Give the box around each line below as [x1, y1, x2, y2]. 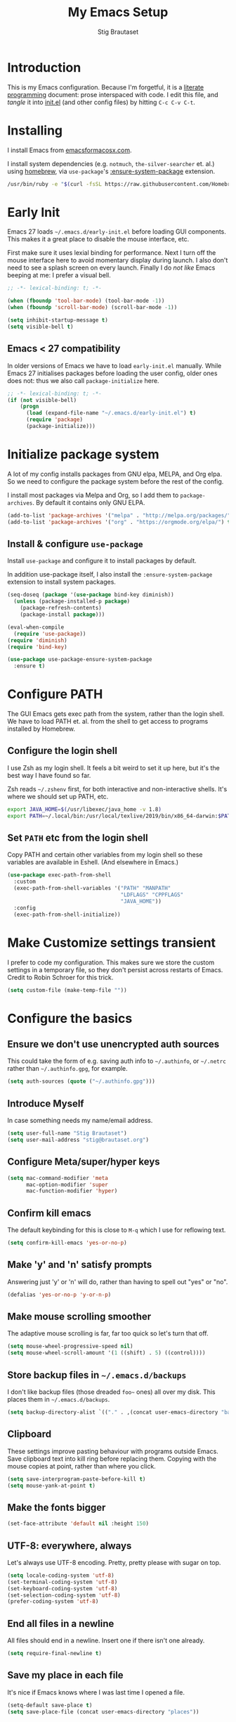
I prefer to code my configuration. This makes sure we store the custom [7, 958, 215, 967]
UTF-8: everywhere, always [7, 1540, 132, 1552]
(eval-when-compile [7, 624, 65, 631]
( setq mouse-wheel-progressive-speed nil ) [7, 1343, 133, 1350]
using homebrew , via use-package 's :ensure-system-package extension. [7, 167, 216, 175]
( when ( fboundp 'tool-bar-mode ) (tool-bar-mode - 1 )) [7, 297, 165, 305]
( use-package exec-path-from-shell [7, 872, 112, 879]
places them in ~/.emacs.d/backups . [7, 1395, 110, 1403]
